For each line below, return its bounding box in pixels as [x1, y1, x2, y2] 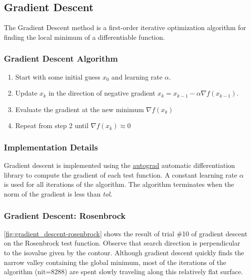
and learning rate [111, 71, 163, 82]
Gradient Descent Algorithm [4, 52, 118, 65]
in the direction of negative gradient [48, 88, 156, 98]
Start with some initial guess [15, 71, 101, 82]
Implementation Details [4, 141, 98, 153]
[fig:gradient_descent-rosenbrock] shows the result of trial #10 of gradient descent [4, 228, 248, 238]
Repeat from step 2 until [15, 120, 89, 131]
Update [15, 88, 37, 98]
